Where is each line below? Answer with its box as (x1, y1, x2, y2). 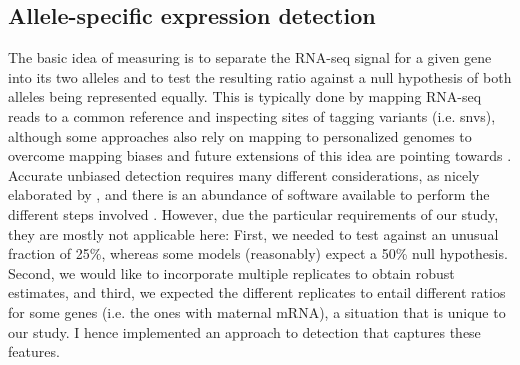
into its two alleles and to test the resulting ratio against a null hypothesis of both (8, 66, 512, 87)
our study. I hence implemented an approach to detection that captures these (8, 321, 481, 342)
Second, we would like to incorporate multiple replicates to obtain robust (8, 262, 455, 283)
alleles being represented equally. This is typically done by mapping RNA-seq (8, 86, 482, 107)
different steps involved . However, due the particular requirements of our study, (8, 203, 499, 224)
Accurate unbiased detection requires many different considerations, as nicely (8, 164, 480, 185)
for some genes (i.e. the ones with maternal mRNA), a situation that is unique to (8, 301, 506, 322)
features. (8, 341, 60, 362)
